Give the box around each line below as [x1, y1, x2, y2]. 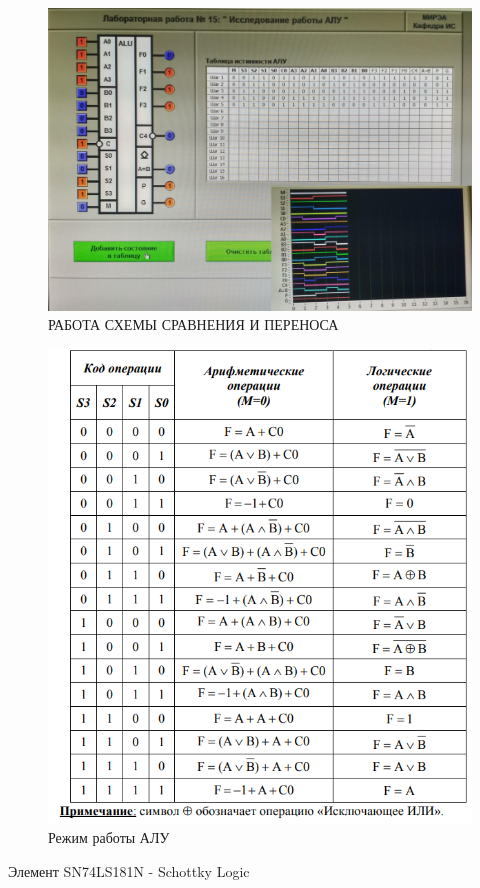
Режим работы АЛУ [48, 827, 170, 848]
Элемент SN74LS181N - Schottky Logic [8, 861, 250, 882]
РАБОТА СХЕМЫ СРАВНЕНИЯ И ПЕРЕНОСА [48, 314, 339, 335]
